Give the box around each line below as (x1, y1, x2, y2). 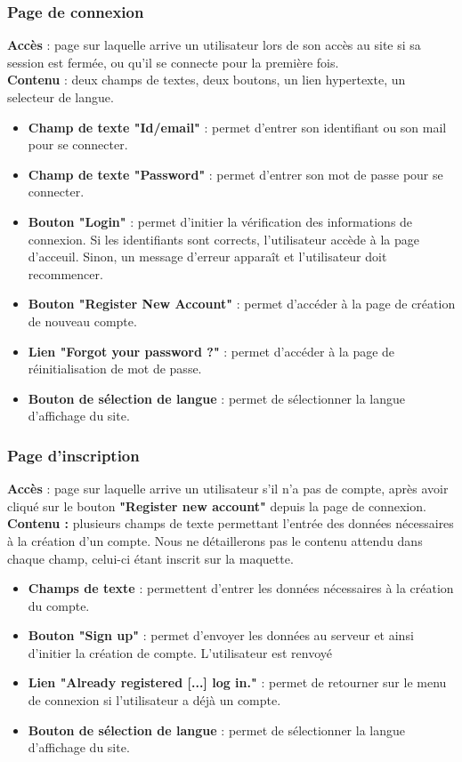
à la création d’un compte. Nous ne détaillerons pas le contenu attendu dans (7, 531, 423, 549)
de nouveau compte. (28, 311, 137, 330)
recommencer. (28, 264, 103, 283)
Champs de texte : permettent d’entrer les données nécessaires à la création (28, 579, 454, 598)
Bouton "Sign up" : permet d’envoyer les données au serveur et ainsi (28, 626, 414, 645)
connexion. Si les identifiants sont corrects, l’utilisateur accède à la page (28, 229, 419, 248)
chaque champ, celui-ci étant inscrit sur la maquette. (7, 549, 294, 567)
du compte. (28, 596, 90, 614)
